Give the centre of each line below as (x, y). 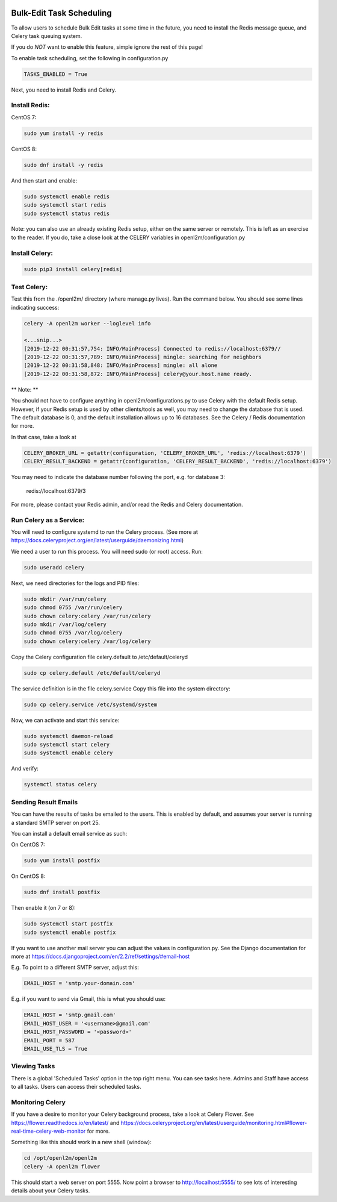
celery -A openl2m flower (62, 1166)
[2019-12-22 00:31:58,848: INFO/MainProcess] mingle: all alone (121, 365)
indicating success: (35, 307)
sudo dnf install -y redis (63, 165)
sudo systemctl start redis (65, 205)
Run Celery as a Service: (48, 520)
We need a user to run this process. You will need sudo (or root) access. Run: (107, 551)
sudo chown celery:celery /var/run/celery (87, 616)
